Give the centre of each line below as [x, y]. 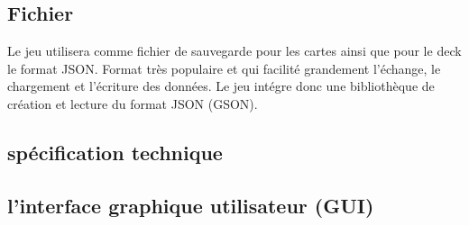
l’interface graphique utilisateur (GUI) [191, 205]
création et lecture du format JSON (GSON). [133, 103]
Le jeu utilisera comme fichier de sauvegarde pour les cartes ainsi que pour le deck [234, 51]
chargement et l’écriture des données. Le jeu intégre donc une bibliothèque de [221, 86]
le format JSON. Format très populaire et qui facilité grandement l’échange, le [224, 68]
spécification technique [115, 152]
